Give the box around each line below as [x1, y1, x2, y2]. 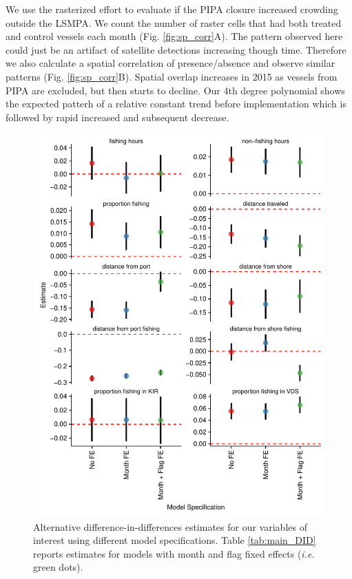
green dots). [33, 560, 83, 574]
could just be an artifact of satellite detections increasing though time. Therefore [6, 42, 346, 56]
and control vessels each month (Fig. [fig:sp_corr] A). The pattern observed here [6, 29, 343, 43]
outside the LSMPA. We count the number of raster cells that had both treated [6, 15, 342, 30]
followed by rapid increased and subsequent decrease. [6, 109, 229, 124]
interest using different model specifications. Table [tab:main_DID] [33, 533, 316, 547]
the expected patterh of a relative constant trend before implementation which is [6, 96, 346, 111]
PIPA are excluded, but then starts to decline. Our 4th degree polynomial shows [6, 83, 345, 97]
